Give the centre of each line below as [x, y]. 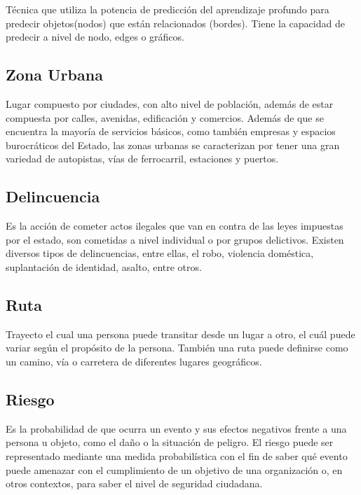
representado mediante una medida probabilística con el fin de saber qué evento [177, 455]
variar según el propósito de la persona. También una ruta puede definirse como [177, 348]
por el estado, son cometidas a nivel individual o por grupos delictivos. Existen [175, 239]
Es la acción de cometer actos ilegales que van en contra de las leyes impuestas [175, 226]
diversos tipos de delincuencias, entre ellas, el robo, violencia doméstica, [160, 253]
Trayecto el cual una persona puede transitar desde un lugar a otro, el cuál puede [180, 334]
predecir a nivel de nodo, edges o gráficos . [95, 37]
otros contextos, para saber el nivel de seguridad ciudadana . [134, 483]
